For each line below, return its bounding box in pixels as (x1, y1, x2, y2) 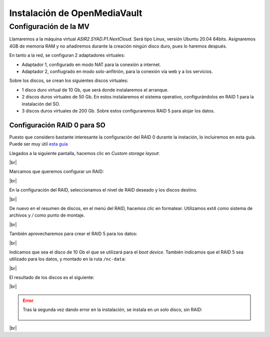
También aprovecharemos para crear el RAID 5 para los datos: (9, 230, 137, 237)
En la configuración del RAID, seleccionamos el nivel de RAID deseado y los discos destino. (9, 187, 197, 193)
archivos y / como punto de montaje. (9, 212, 85, 218)
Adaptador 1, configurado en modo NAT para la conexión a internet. (21, 61, 161, 67)
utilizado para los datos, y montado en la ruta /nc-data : (9, 256, 126, 262)
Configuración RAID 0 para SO (9, 120, 106, 129)
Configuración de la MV (9, 22, 90, 31)
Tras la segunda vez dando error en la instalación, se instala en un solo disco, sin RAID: (22, 306, 202, 312)
